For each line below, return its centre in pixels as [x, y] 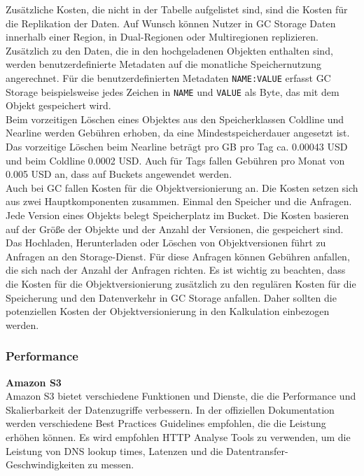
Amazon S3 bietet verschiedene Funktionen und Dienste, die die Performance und [181, 396]
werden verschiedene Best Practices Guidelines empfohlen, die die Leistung [166, 423]
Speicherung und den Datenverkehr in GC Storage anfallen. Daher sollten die [171, 297]
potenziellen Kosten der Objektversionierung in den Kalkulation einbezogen [168, 311]
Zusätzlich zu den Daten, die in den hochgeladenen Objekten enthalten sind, [169, 50]
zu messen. [111, 464]
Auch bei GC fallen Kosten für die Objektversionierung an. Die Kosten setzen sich [182, 187]
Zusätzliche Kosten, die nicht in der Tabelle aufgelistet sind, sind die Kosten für [177, 9]
